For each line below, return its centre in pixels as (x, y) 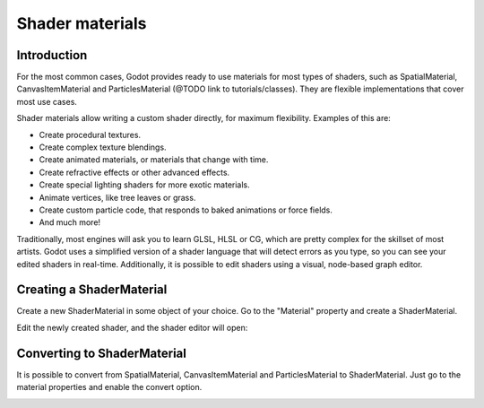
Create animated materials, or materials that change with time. (154, 160)
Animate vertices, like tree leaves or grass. (117, 197)
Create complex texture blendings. (103, 147)
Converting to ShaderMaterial (102, 353)
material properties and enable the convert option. (109, 387)
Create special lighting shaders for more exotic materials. (144, 185)
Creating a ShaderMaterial (92, 290)
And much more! (70, 222)
